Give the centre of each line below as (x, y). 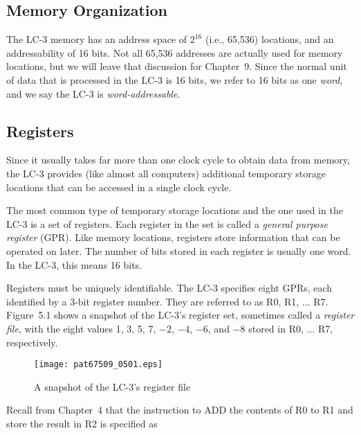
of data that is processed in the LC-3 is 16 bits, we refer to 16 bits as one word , (175, 79)
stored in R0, (276, 328)
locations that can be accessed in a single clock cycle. (119, 187)
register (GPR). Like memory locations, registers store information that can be (173, 237)
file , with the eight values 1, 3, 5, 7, (81, 328)
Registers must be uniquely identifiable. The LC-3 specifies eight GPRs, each (169, 288)
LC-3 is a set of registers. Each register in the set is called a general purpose (167, 223)
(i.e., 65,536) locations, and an (269, 39)
